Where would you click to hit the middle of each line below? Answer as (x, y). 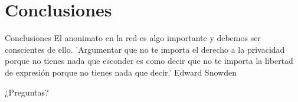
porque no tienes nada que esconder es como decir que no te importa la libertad (149, 61)
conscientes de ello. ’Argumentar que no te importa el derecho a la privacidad (145, 49)
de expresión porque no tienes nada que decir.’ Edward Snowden (121, 72)
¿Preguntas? (27, 92)
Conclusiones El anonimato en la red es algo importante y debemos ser (133, 38)
